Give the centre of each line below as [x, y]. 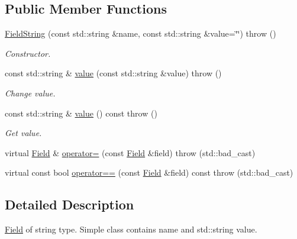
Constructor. [28, 53]
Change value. [30, 93]
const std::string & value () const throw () [81, 113]
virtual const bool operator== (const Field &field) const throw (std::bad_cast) [149, 172]
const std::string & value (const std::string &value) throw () [113, 73]
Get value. [23, 133]
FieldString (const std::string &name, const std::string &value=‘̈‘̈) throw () [141, 33]
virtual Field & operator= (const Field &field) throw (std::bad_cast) [130, 152]
